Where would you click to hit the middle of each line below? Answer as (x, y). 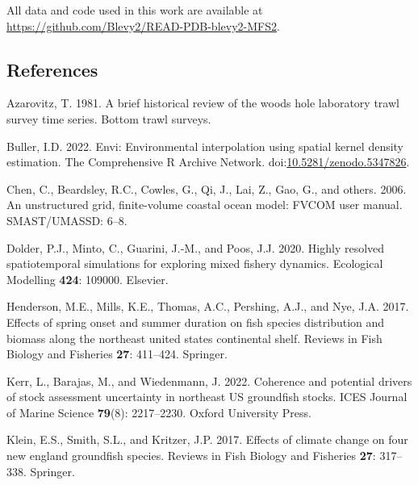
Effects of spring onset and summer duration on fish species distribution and (196, 322)
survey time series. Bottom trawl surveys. (109, 118)
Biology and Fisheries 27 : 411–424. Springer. (117, 354)
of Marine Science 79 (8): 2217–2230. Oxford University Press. (159, 412)
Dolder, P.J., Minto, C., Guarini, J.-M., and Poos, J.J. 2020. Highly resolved (196, 247)
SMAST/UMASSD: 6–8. (67, 220)
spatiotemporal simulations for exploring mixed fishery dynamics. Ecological (195, 263)
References (52, 69)
